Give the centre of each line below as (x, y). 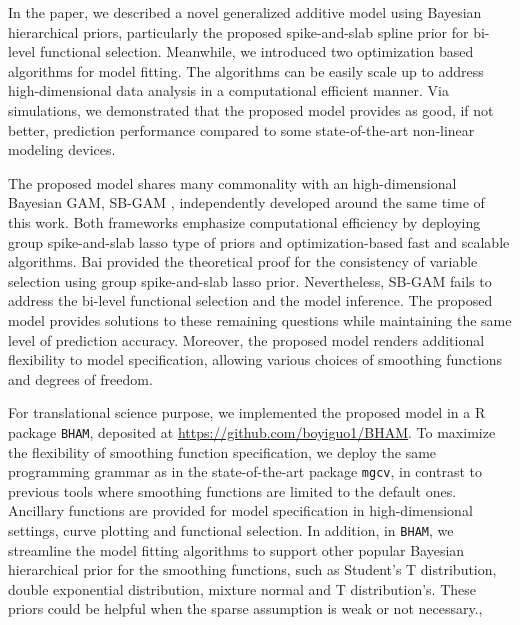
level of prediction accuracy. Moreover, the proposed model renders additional (246, 339)
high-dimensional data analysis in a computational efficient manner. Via (228, 90)
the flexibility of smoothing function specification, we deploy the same (222, 451)
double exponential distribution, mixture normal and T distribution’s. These (242, 588)
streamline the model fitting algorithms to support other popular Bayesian (236, 549)
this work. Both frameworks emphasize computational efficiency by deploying (244, 221)
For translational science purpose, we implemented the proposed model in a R (247, 412)
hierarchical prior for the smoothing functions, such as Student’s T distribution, (252, 569)
